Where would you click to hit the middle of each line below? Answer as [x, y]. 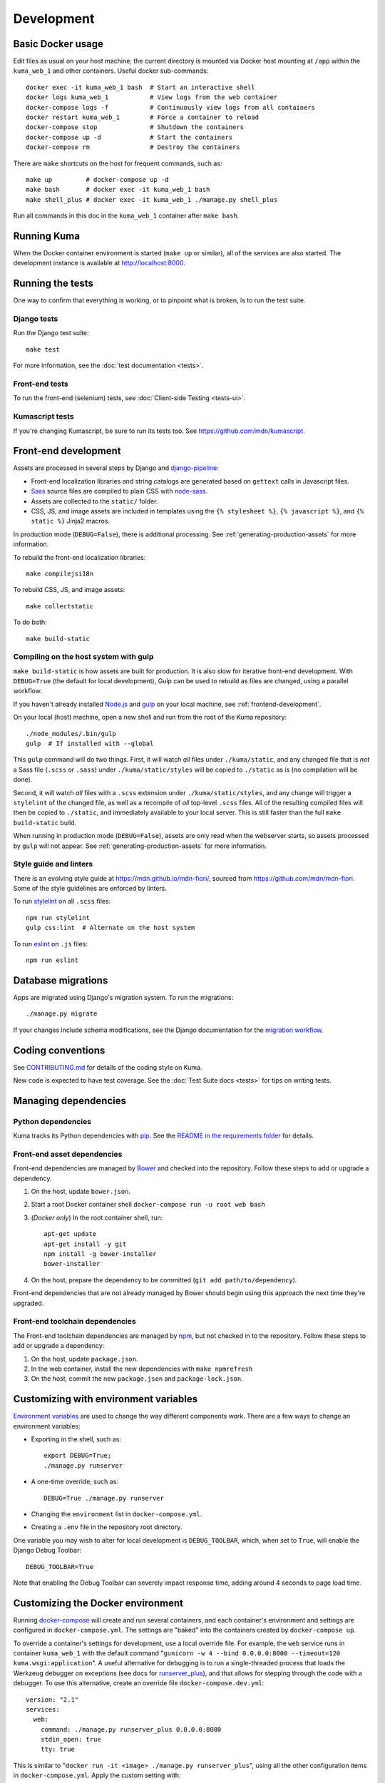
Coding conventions [59, 1050]
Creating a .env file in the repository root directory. [107, 1527]
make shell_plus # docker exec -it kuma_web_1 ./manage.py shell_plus [152, 199]
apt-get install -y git [85, 1244]
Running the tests [53, 283]
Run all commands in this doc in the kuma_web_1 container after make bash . [126, 216]
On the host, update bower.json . [81, 1192]
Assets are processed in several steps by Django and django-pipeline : [116, 468]
